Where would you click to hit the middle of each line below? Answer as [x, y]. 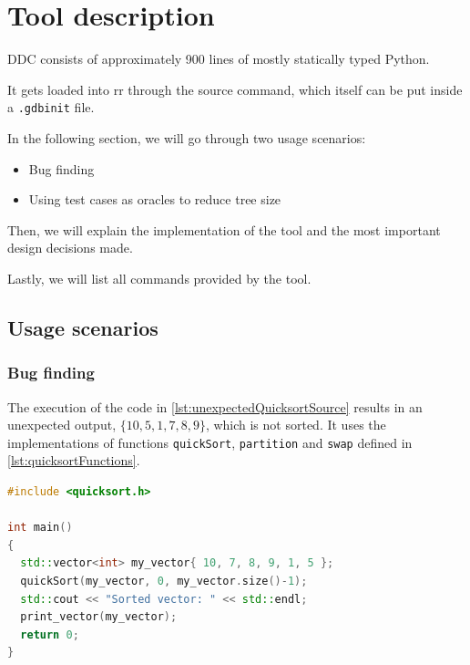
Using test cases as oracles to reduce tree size [155, 199]
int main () [40, 528]
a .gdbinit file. [51, 107]
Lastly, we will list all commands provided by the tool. [159, 278]
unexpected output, [62, 425]
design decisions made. [70, 248]
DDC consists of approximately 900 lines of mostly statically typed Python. [219, 59]
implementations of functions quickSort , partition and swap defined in [210, 442]
